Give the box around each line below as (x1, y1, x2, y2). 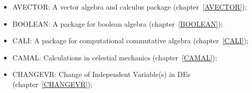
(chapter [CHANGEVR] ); (12, 78, 92, 89)
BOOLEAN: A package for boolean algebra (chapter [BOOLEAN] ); (12, 18, 223, 29)
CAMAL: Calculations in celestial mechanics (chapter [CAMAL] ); (12, 52, 217, 62)
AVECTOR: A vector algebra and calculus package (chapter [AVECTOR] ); (12, 2, 247, 12)
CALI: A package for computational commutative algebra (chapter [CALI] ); (12, 35, 248, 46)
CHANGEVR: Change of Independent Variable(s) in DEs (12, 69, 191, 79)
